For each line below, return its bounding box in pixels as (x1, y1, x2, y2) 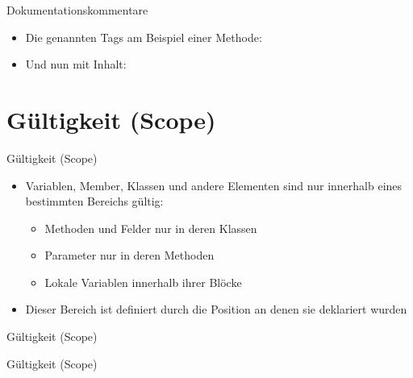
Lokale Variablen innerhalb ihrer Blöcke (44, 273, 242, 290)
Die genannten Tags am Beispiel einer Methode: (25, 28, 262, 45)
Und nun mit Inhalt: (25, 56, 127, 73)
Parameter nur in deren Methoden (44, 247, 215, 264)
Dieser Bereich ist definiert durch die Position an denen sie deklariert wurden (25, 301, 407, 318)
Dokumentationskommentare (6, 2, 148, 18)
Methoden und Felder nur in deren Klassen (44, 219, 257, 236)
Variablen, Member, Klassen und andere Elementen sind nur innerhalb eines (25, 177, 403, 193)
